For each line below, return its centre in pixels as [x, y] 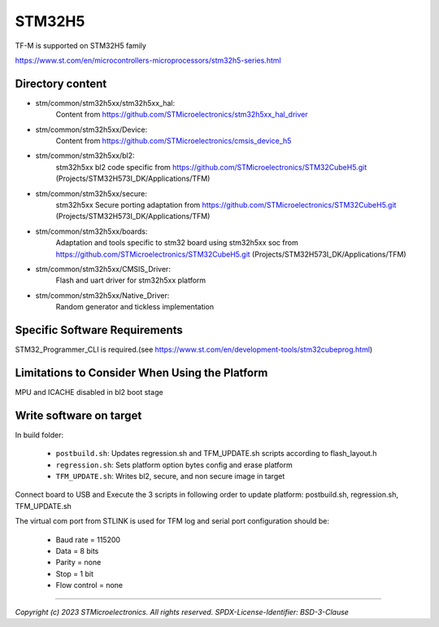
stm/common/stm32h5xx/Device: [91, 129]
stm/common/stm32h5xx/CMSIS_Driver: [103, 269]
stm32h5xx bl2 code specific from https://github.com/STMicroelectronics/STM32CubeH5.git [211, 167]
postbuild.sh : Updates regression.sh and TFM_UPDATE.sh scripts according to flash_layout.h [216, 454]
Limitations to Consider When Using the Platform [141, 373]
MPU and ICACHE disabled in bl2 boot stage [89, 392]
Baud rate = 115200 [88, 539]
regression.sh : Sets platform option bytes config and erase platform [174, 465]
